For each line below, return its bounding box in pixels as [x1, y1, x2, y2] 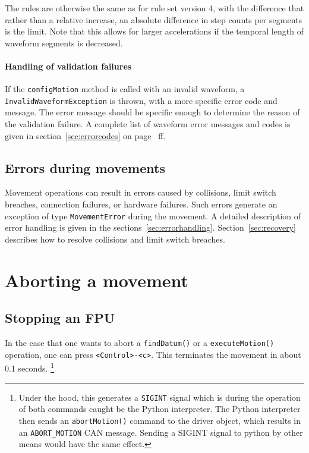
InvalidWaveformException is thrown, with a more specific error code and [5, 94, 278, 106]
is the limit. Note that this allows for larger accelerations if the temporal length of [5, 25, 304, 37]
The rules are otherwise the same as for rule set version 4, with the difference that [5, 2, 304, 14]
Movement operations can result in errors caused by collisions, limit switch [5, 186, 276, 199]
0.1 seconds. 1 [5, 360, 54, 375]
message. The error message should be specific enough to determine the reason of [5, 106, 300, 118]
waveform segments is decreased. [5, 36, 123, 49]
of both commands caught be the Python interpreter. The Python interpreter [18, 402, 301, 415]
